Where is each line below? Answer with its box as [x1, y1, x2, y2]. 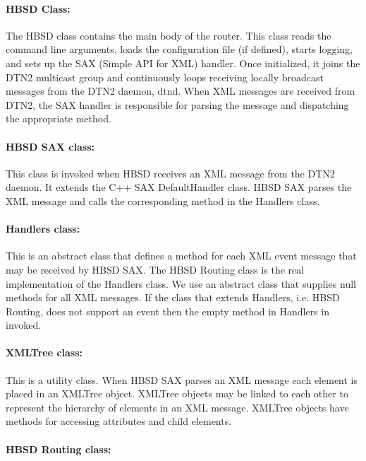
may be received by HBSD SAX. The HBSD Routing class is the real [6, 262, 305, 276]
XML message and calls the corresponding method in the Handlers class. [6, 193, 320, 208]
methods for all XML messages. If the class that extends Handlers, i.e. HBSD [6, 290, 340, 305]
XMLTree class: [6, 345, 83, 360]
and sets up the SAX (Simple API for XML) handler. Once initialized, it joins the [6, 55, 360, 70]
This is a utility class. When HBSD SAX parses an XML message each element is [6, 372, 358, 387]
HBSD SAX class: [6, 139, 94, 153]
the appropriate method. [6, 111, 111, 126]
